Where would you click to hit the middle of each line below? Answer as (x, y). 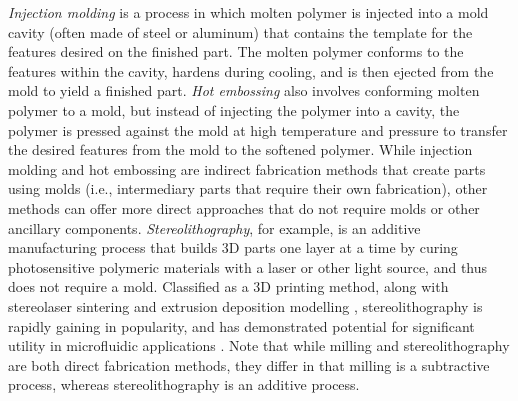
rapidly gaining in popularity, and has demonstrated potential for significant (241, 325)
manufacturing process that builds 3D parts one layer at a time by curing (233, 247)
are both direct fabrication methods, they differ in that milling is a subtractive (249, 364)
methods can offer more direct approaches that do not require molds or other (244, 207)
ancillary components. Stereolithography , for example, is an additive (214, 227)
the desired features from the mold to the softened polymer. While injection (240, 149)
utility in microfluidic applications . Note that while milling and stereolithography (259, 345)
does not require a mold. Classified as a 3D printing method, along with (228, 286)
